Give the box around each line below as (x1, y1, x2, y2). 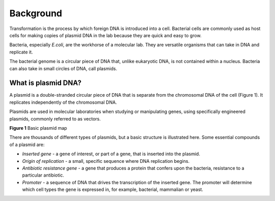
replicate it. (9, 49, 33, 55)
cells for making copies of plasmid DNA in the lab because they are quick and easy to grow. (9, 32, 202, 38)
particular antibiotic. (22, 172, 65, 178)
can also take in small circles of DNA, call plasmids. (9, 65, 117, 71)
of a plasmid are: (9, 141, 45, 148)
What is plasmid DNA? (9, 79, 81, 88)
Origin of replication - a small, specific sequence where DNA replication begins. (22, 158, 190, 164)
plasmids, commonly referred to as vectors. (9, 116, 101, 122)
